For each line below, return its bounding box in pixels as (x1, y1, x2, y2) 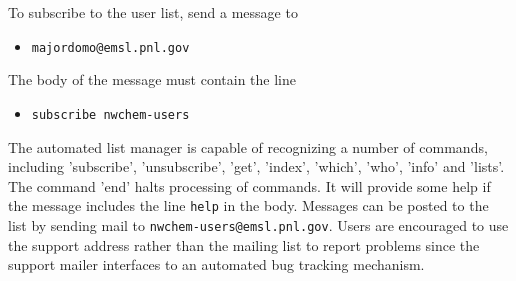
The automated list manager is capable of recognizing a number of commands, (8, 136, 488, 157)
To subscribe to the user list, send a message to (8, 2, 298, 22)
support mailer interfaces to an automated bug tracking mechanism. (8, 254, 425, 275)
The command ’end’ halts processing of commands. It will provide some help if (8, 175, 491, 196)
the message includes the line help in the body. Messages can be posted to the (8, 195, 489, 216)
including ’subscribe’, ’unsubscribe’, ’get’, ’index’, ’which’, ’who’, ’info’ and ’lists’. (8, 156, 505, 177)
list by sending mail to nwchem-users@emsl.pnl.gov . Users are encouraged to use (8, 214, 509, 235)
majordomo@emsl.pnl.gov (31, 40, 190, 55)
